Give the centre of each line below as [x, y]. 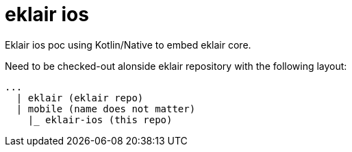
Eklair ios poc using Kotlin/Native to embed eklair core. [128, 45]
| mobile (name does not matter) [106, 109]
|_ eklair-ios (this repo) [100, 119]
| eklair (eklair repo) [80, 98]
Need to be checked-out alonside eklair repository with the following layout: [176, 66]
